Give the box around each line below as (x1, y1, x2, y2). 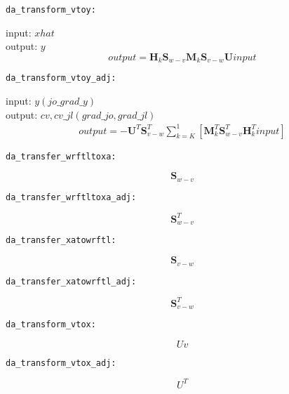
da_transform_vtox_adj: (6, 357, 116, 368)
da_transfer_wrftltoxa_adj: (6, 192, 137, 202)
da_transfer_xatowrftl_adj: (6, 276, 137, 287)
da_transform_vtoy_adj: (6, 73, 116, 84)
